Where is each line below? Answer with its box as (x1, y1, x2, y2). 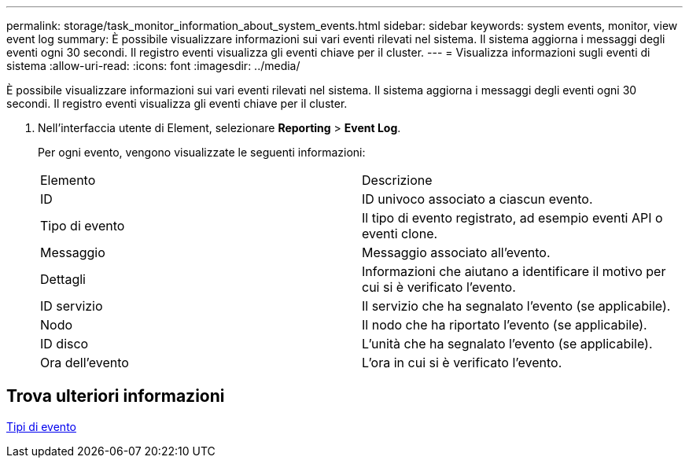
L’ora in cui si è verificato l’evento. (362, 355, 562, 370)
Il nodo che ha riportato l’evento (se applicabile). (362, 317, 647, 333)
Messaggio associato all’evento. (362, 245, 551, 260)
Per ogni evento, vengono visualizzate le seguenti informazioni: (38, 145, 366, 159)
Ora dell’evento (40, 355, 129, 370)
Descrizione (362, 172, 433, 188)
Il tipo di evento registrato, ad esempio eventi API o (362, 210, 663, 226)
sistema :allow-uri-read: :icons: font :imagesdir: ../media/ (6, 59, 300, 72)
